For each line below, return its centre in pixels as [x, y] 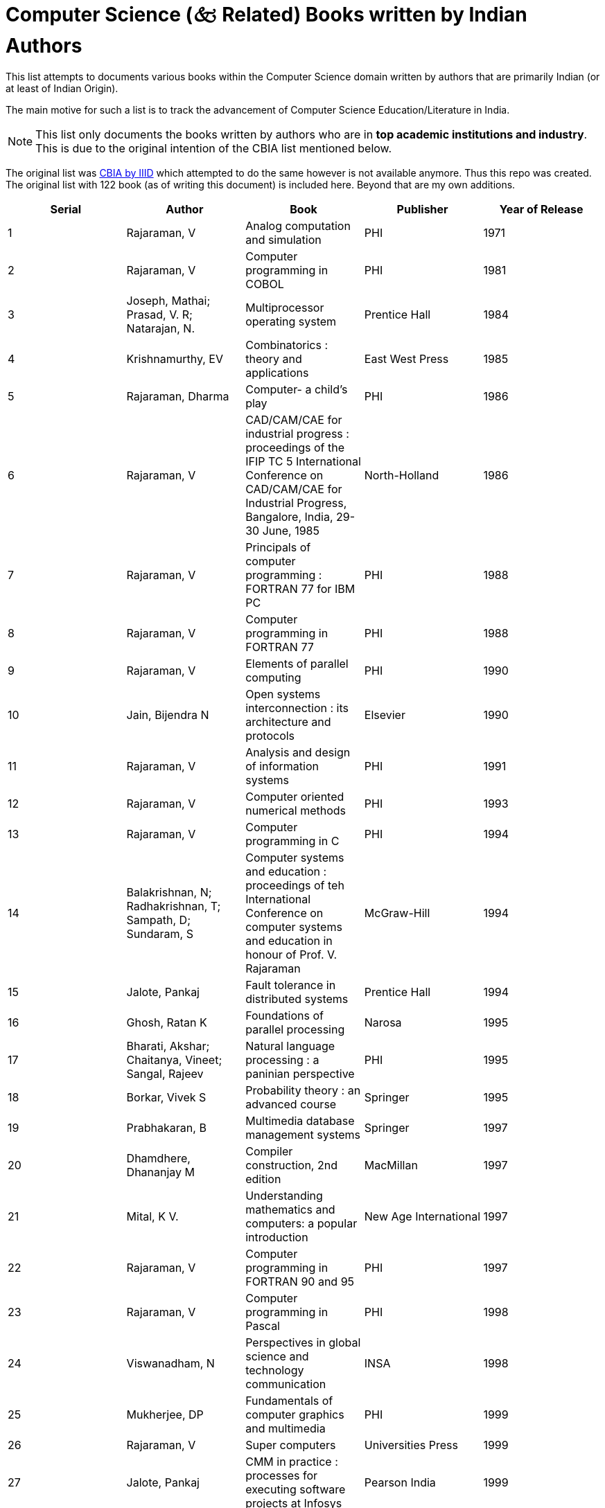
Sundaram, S [160, 933]
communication [286, 1384]
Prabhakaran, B [166, 1127]
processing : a [282, 1059]
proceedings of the [295, 447]
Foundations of [284, 1015]
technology [275, 1370]
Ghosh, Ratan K [167, 1022]
